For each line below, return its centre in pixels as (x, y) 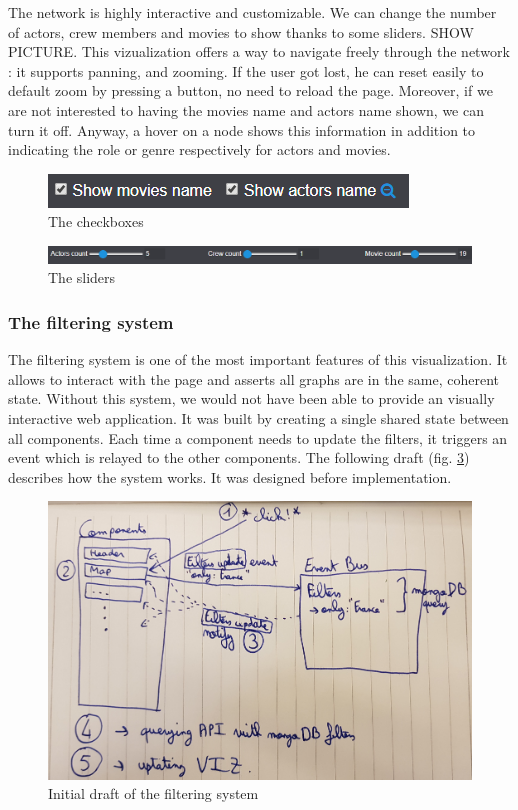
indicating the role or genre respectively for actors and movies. (199, 149)
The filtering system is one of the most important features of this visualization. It (258, 359)
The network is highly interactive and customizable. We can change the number (252, 12)
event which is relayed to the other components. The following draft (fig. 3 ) (239, 457)
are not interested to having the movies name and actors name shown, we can (246, 109)
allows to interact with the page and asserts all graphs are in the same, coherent (253, 378)
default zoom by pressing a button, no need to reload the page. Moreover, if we (250, 90)
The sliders (82, 277)
